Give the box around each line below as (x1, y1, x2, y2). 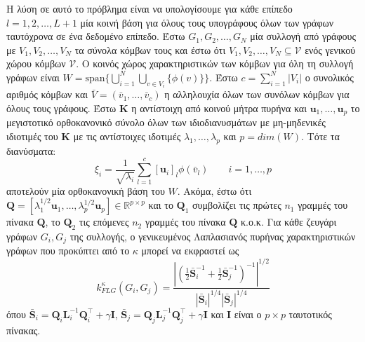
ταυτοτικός (288, 306, 332, 321)
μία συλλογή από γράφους (250, 29, 356, 43)
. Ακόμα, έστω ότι (177, 183, 252, 198)
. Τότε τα (301, 129, 340, 144)
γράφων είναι (6, 69, 60, 84)
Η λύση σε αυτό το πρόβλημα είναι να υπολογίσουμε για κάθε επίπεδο (6, 1, 293, 15)
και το (148, 198, 173, 212)
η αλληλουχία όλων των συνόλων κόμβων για (164, 87, 350, 102)
